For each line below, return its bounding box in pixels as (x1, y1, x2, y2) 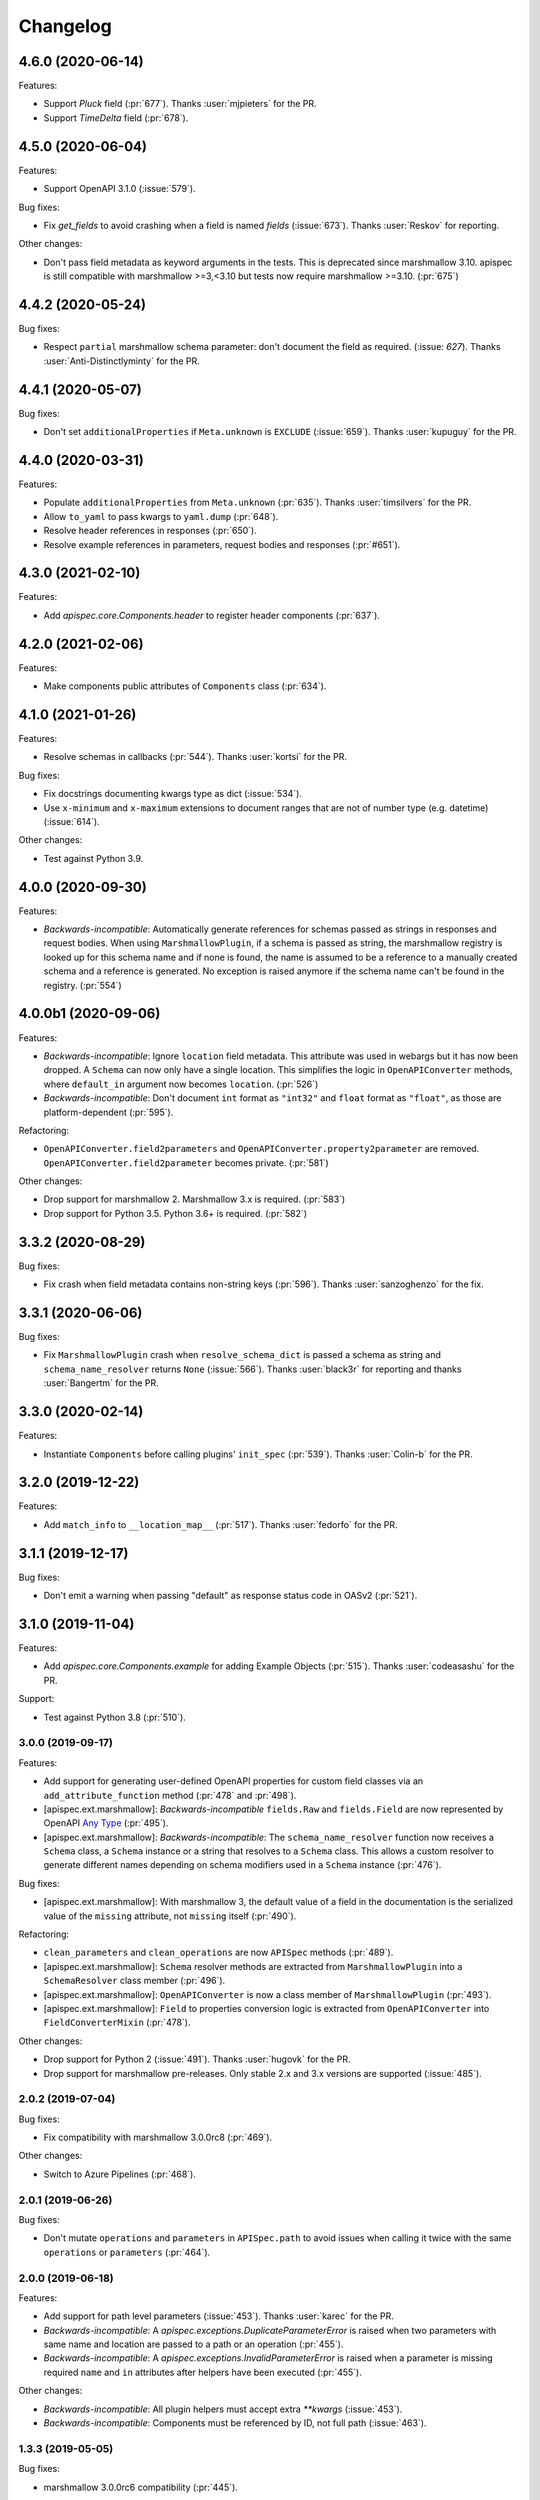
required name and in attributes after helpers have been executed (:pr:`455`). (43, 2366, 362, 2378)
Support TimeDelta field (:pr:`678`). (43, 111, 189, 124)
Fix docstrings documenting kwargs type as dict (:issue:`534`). (43, 788, 302, 800)
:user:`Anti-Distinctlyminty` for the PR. (43, 355, 200, 367)
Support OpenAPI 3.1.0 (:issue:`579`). (43, 183, 196, 195)
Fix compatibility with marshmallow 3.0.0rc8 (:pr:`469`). (43, 2131, 273, 2144)
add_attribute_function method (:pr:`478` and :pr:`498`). (43, 1789, 297, 1801)
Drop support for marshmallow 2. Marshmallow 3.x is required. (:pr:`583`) (43, 1193, 346, 1205)
